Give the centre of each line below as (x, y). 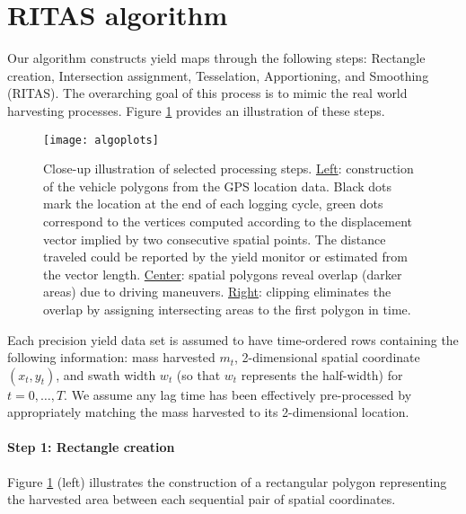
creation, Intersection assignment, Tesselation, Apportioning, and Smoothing (218, 75)
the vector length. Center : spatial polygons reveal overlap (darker (223, 274)
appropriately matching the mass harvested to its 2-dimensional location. (208, 412)
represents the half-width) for (322, 374)
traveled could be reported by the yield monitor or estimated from (225, 257)
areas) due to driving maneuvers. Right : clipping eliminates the (217, 292)
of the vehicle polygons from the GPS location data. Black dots (218, 186)
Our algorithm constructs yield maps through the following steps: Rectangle (216, 58)
